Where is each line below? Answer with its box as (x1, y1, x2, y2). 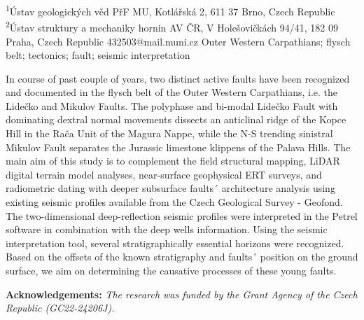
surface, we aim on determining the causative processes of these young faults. (6, 263, 337, 277)
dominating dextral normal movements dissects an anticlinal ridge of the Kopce (6, 112, 346, 127)
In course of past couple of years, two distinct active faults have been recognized (6, 71, 350, 85)
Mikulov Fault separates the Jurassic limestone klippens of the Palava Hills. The (6, 139, 351, 154)
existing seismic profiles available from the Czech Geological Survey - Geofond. (6, 195, 343, 209)
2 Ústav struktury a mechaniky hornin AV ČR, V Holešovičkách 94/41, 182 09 (6, 18, 338, 34)
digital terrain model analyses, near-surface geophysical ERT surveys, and (6, 167, 322, 181)
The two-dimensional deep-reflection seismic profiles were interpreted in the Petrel (6, 208, 358, 223)
